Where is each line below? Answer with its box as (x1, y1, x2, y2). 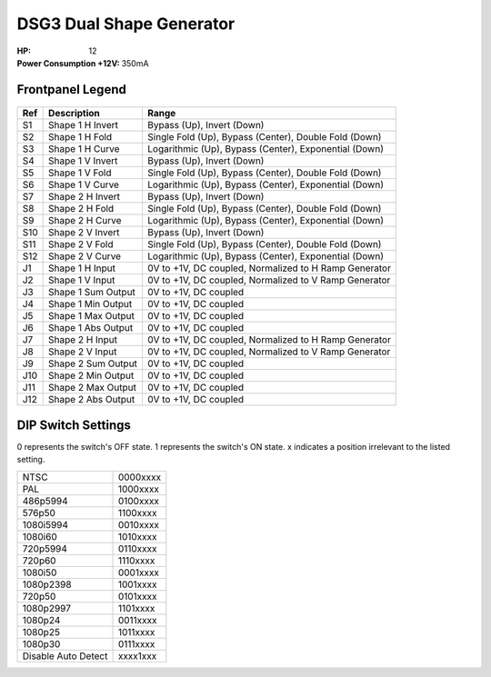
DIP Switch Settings (16, 417, 132, 433)
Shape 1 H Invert (48, 119, 118, 132)
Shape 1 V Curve (48, 178, 120, 191)
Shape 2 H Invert (48, 191, 121, 204)
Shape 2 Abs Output (48, 393, 135, 406)
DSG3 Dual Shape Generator (16, 14, 235, 34)
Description (48, 107, 100, 120)
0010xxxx (117, 518, 159, 531)
